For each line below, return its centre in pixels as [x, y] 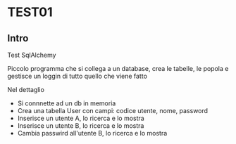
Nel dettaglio [26, 90]
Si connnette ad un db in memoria [67, 103]
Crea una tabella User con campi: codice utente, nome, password [113, 111]
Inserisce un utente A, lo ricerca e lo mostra [81, 118]
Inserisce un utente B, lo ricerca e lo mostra [81, 126]
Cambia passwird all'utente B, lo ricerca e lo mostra [92, 133]
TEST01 [30, 12]
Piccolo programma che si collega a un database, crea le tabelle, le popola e [118, 68]
